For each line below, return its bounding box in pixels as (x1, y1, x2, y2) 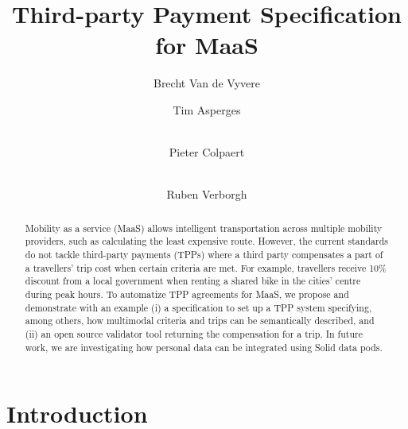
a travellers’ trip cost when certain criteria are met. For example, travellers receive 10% (25, 261, 387, 274)
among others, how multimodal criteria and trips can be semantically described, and (25, 314, 375, 327)
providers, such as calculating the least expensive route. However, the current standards (25, 234, 388, 248)
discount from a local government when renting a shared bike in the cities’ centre (25, 274, 361, 288)
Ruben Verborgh (166, 186, 247, 203)
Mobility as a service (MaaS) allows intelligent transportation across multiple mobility (25, 221, 383, 234)
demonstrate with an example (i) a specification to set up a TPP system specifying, (25, 300, 372, 314)
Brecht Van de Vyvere (153, 75, 261, 91)
